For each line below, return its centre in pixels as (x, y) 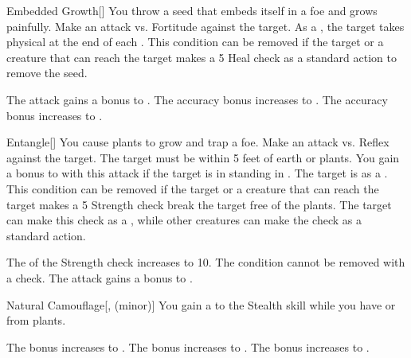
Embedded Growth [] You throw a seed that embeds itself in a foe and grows (192, 10)
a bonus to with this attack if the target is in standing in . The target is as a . (197, 173)
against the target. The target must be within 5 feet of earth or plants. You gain (203, 157)
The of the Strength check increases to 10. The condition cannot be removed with (206, 262)
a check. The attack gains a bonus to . (100, 277)
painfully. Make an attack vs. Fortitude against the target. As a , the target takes (205, 26)
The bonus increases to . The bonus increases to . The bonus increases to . (188, 346)
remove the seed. (47, 73)
